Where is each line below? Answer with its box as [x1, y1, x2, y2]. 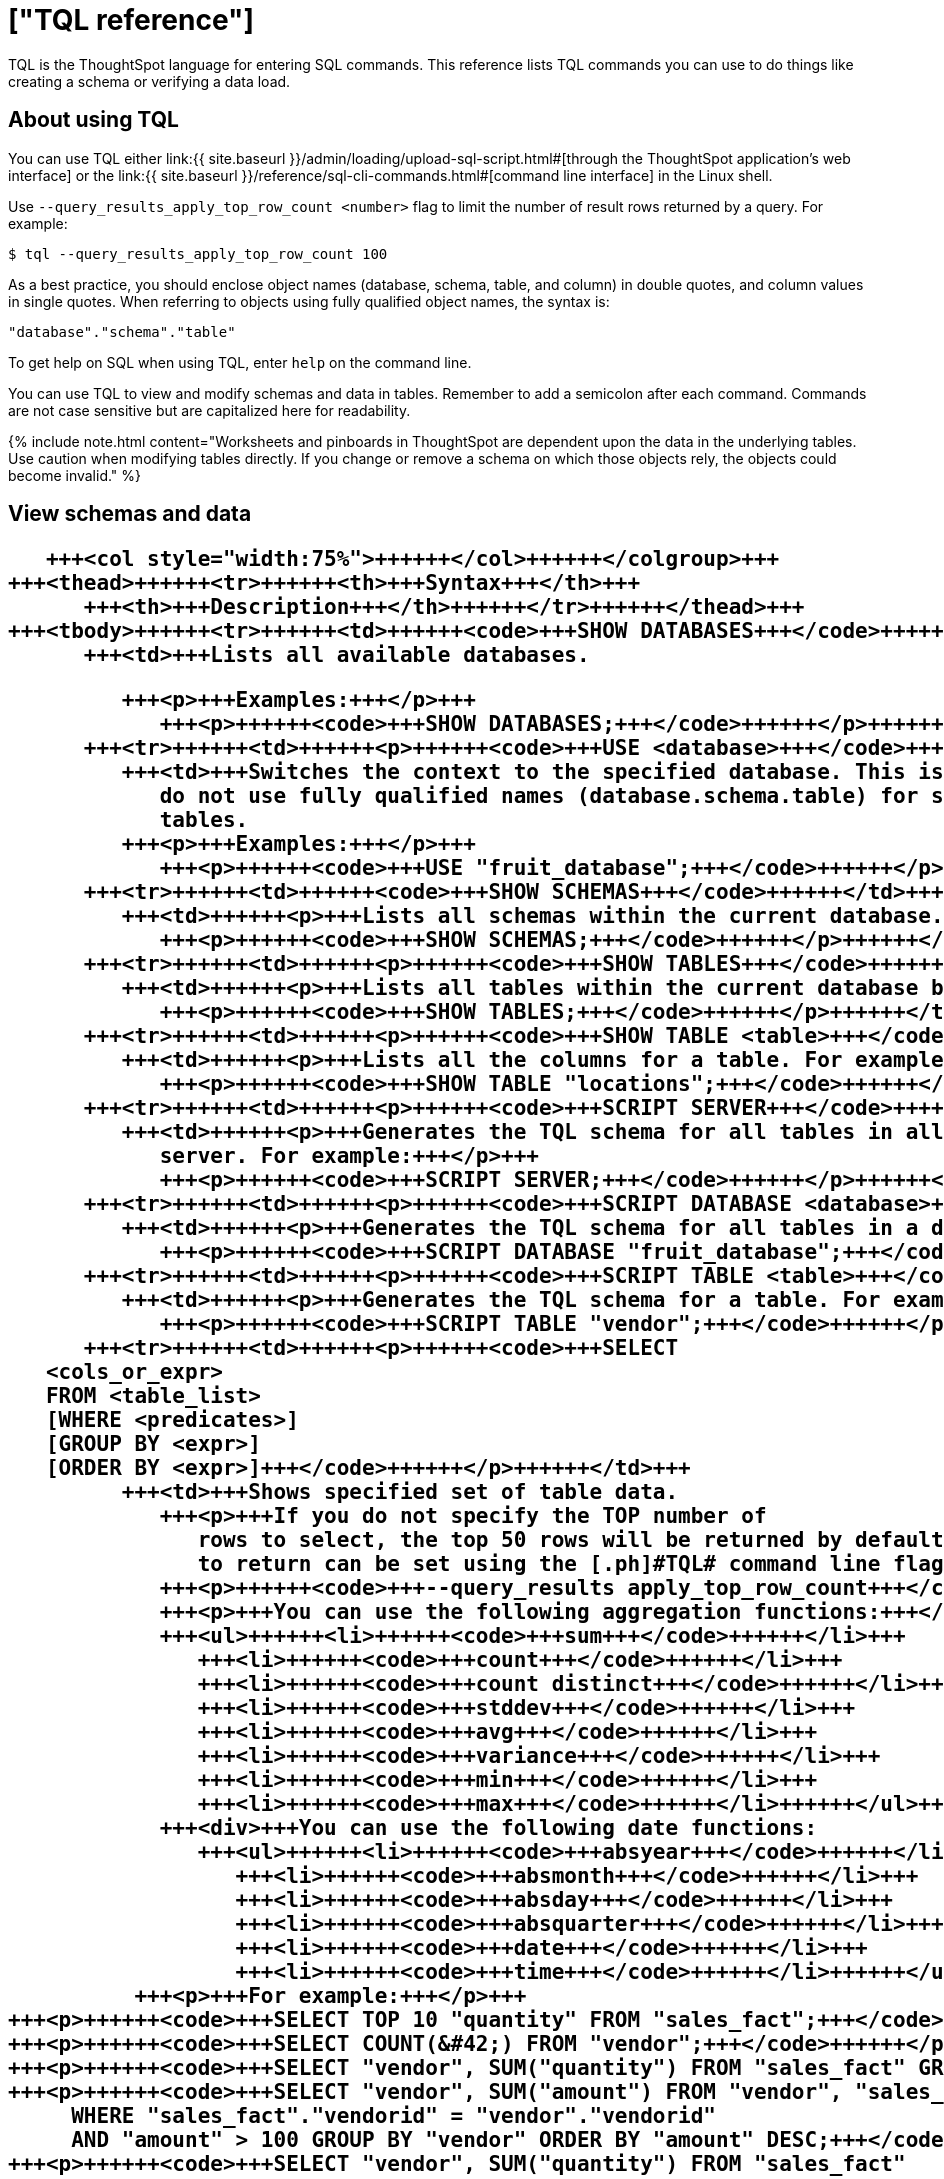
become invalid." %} [8, 466, 142, 484]
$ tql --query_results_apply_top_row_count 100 [8, 245, 388, 262]
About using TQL [8, 107, 179, 133]
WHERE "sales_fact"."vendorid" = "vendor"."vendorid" [71, 2104, 717, 2129]
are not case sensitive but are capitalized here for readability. [8, 401, 411, 419]
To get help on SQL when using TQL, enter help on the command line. [8, 353, 472, 371]
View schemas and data [8, 501, 252, 527]
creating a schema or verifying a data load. [8, 72, 291, 90]
